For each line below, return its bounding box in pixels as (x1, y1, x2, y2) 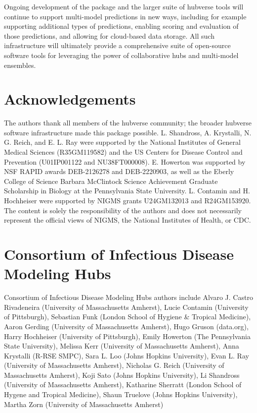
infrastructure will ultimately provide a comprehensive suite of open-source (4, 40, 231, 51)
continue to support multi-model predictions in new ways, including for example (4, 11, 247, 21)
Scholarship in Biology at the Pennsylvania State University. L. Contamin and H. (4, 185, 250, 196)
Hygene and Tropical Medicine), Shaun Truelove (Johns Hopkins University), (4, 389, 238, 400)
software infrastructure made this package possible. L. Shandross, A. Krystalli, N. (4, 127, 252, 137)
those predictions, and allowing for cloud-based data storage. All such (4, 30, 214, 41)
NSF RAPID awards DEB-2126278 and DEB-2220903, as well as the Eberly (4, 166, 234, 177)
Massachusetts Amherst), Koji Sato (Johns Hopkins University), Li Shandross (4, 369, 240, 380)
